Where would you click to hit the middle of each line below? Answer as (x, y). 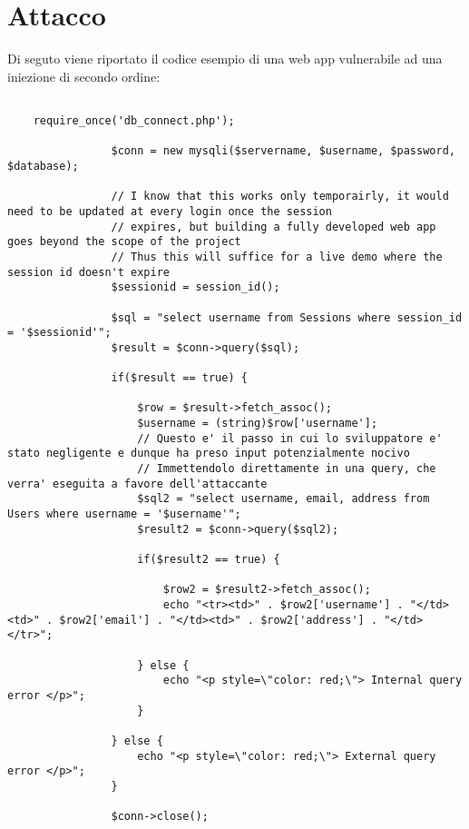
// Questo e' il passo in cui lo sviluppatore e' (290, 438)
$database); (43, 166)
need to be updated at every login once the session (170, 211)
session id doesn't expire (88, 272)
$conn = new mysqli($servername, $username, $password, (283, 151)
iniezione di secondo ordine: (84, 76)
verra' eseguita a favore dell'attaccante (137, 484)
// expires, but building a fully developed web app (274, 227)
